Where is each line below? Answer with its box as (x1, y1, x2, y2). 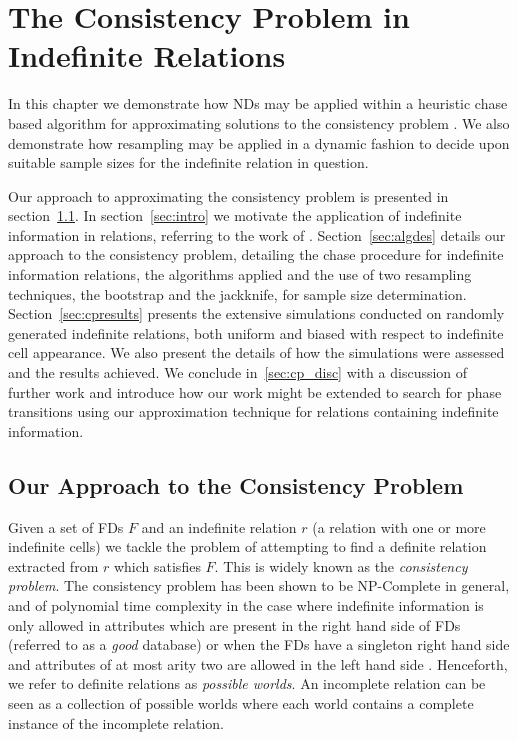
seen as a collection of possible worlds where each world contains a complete (8, 692, 474, 713)
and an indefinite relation (141, 516, 297, 537)
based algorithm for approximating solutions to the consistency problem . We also (8, 112, 510, 133)
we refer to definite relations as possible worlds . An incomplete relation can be (8, 673, 486, 694)
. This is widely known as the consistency (214, 555, 468, 576)
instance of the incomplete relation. (8, 712, 224, 733)
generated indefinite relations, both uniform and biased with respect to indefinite (8, 322, 504, 343)
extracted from (8, 555, 99, 576)
